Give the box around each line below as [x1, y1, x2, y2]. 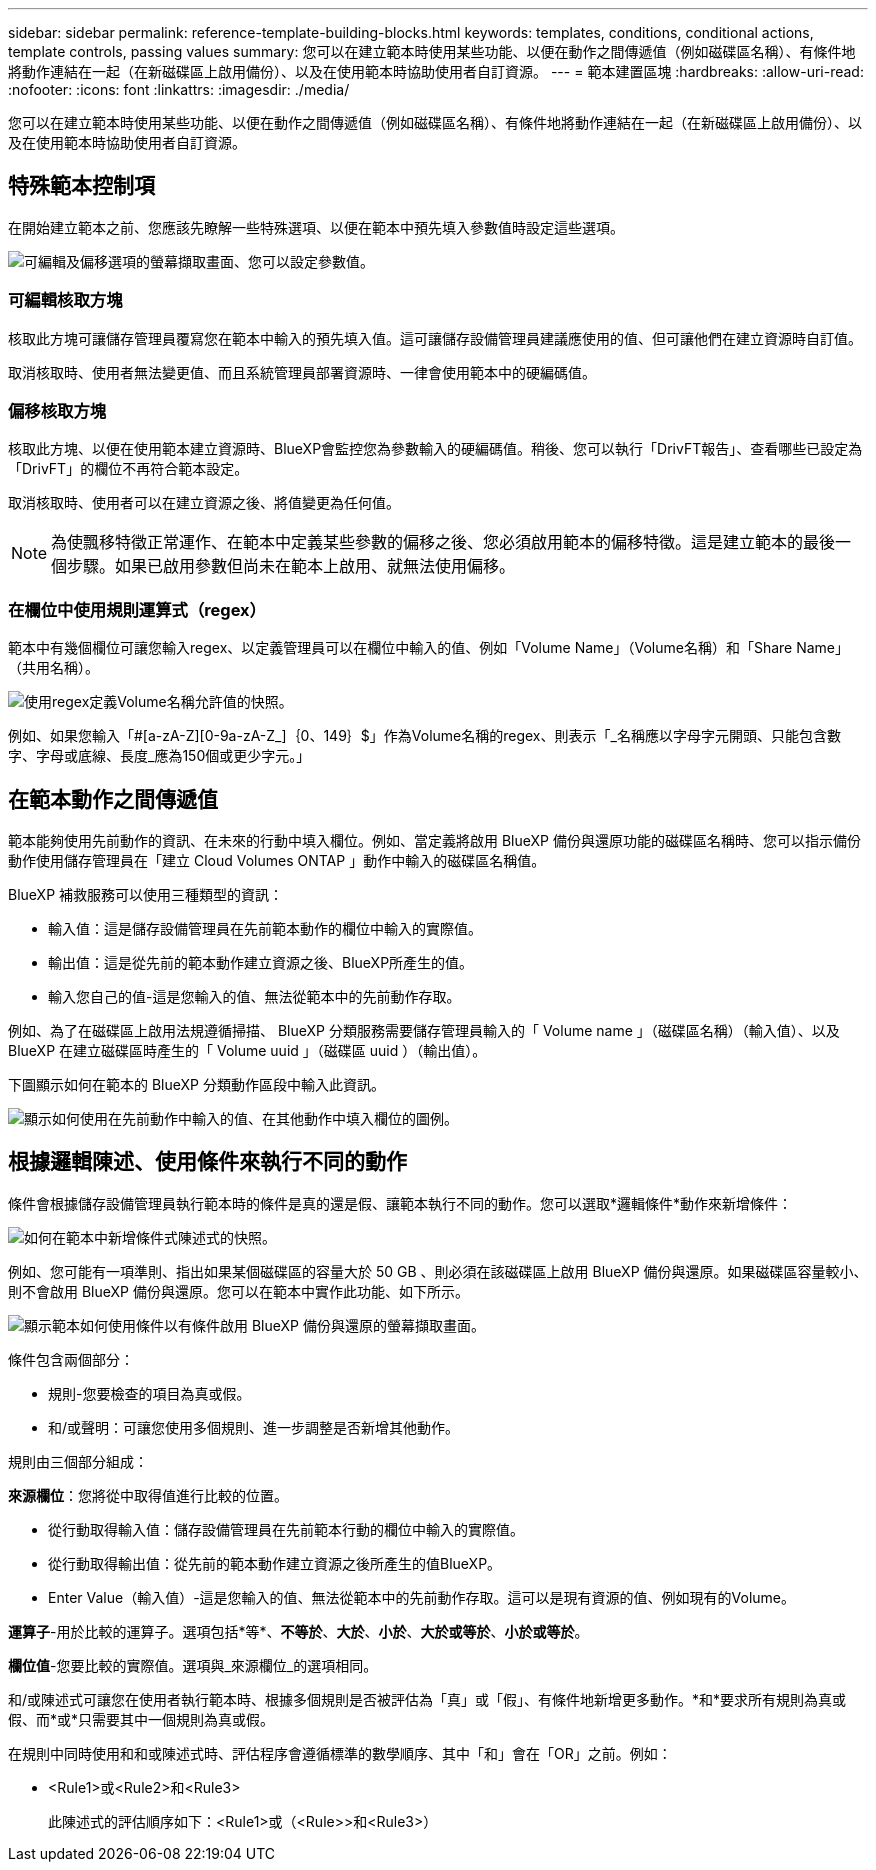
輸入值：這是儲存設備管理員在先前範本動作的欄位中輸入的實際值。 [48, 919, 482, 937]
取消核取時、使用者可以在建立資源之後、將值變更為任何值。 [8, 494, 400, 512]
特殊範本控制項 [8, 173, 155, 199]
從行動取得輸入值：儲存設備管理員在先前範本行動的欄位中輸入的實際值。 [48, 1520, 524, 1538]
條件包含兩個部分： [8, 1350, 134, 1368]
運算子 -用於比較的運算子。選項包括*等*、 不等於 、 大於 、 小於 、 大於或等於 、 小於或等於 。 [8, 1622, 589, 1640]
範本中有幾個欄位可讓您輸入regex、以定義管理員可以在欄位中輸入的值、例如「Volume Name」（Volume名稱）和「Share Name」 [8, 639, 850, 657]
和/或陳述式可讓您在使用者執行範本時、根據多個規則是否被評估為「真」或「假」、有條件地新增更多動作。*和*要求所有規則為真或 [8, 1690, 847, 1708]
